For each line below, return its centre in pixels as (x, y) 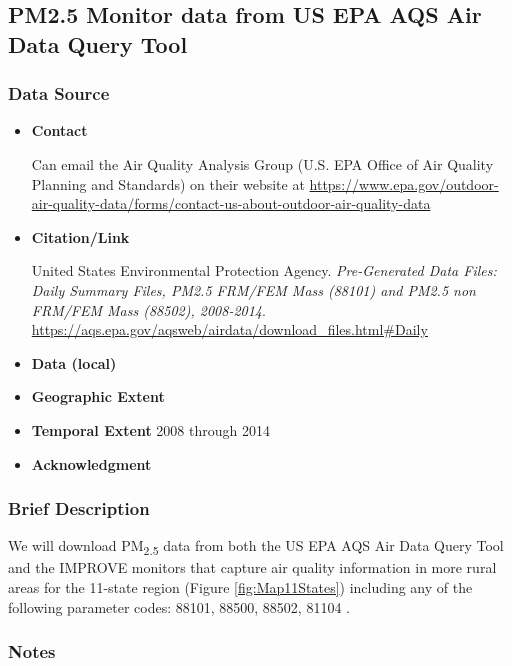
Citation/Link (80, 236)
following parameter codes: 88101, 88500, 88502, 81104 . (179, 606)
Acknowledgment (91, 463)
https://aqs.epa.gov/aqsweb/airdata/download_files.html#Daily (229, 329)
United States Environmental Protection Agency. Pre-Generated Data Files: (264, 270)
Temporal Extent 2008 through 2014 (150, 429)
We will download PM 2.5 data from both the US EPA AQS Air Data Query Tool (256, 547)
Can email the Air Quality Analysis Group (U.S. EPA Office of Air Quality (262, 163)
